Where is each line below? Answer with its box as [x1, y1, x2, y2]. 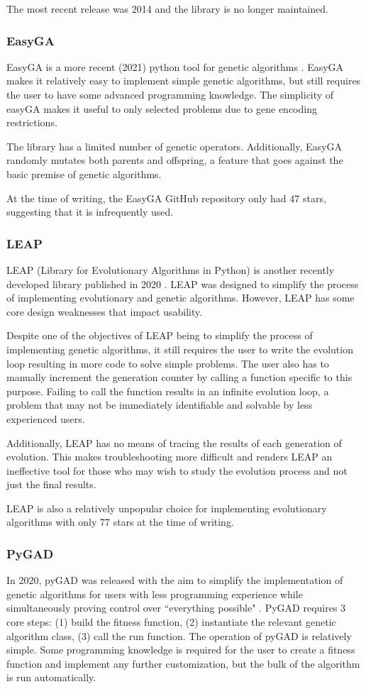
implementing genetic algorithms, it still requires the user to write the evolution [6, 341, 353, 356]
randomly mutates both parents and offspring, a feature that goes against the [6, 153, 343, 167]
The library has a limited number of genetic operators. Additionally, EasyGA [6, 138, 342, 153]
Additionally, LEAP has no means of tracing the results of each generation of [6, 435, 342, 450]
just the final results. [6, 477, 96, 492]
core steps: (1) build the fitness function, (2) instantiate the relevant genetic [6, 614, 336, 629]
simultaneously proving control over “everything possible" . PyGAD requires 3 [6, 600, 346, 615]
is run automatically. [6, 670, 96, 685]
